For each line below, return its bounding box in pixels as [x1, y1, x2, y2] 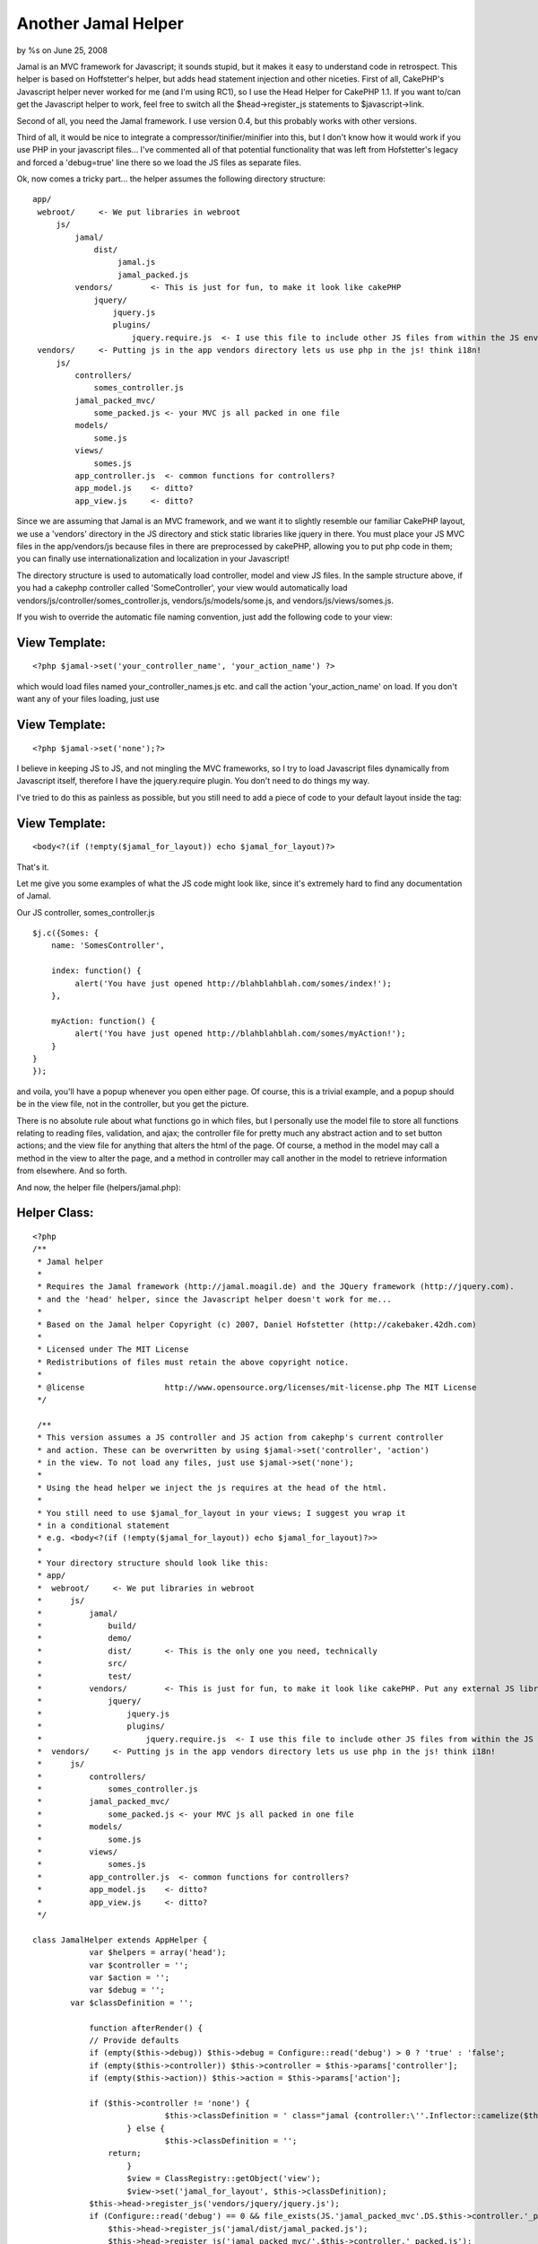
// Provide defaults [89, 2035, 179, 2046]
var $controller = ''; [89, 1959, 189, 1970]
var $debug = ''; [89, 1985, 166, 1995]
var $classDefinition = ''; [70, 1997, 194, 2008]
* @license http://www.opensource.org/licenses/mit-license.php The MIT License [37, 1382, 477, 1392]
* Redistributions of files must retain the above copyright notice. [37, 1356, 350, 1367]
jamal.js [117, 257, 156, 267]
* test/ [37, 1670, 133, 1681]
